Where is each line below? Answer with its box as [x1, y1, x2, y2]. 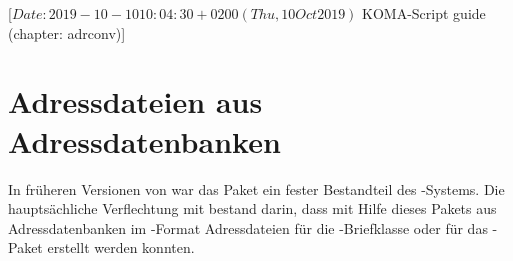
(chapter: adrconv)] [8, 22, 126, 43]
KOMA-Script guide [362, 3, 486, 23]
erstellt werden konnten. [47, 237, 195, 258]
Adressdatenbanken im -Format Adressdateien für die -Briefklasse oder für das [8, 217, 488, 238]
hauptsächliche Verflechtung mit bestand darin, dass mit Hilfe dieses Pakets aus [8, 198, 497, 219]
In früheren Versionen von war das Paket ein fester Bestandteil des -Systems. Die [8, 178, 505, 199]
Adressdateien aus [8, 81, 263, 122]
